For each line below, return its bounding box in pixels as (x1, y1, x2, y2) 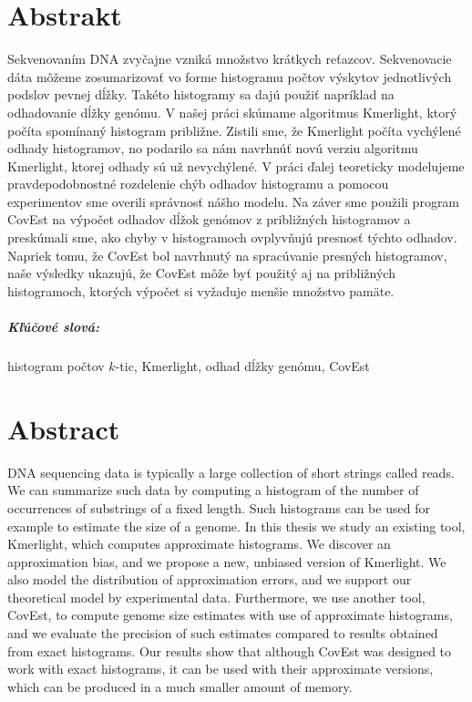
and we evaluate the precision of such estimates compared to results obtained (7, 624, 438, 643)
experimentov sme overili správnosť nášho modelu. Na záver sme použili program (7, 191, 460, 211)
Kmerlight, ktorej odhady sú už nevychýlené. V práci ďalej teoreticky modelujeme (7, 156, 465, 175)
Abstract (7, 409, 120, 447)
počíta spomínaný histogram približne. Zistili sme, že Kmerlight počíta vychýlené (7, 120, 461, 139)
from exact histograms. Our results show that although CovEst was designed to (7, 641, 452, 660)
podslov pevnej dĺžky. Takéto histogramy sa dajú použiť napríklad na (7, 85, 395, 104)
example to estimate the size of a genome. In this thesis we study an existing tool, (7, 516, 466, 535)
